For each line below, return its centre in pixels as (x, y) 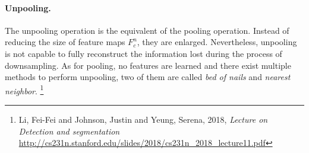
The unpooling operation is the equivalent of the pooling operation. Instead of (147, 30)
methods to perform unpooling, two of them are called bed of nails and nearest (148, 77)
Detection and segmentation (69, 131)
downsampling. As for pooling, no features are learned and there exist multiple (148, 65)
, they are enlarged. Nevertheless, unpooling (217, 42)
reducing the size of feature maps (65, 42)
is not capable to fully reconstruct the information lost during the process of (144, 53)
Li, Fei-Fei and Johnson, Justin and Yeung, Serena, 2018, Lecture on (143, 119)
